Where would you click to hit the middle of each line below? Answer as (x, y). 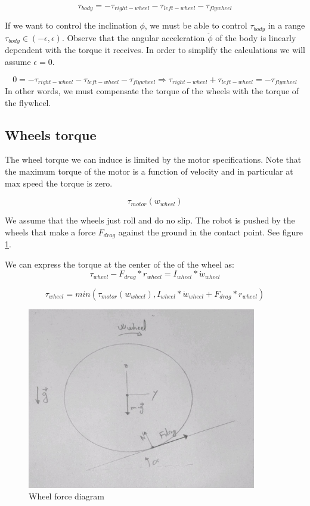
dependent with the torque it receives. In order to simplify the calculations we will (155, 50)
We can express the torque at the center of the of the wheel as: (120, 264)
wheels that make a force (50, 232)
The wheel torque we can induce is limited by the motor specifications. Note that (153, 159)
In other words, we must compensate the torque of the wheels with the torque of (152, 91)
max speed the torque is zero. (59, 183)
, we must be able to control (196, 25)
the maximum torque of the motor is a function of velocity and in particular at (149, 171)
